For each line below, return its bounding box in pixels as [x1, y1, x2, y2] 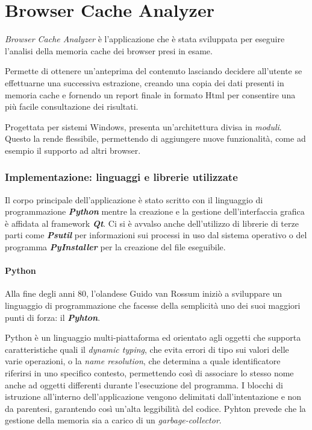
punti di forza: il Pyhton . [5, 311, 101, 323]
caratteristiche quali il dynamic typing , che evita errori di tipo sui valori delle [5, 343, 289, 355]
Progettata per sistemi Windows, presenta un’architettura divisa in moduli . [5, 120, 282, 133]
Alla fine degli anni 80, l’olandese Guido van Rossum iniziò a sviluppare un [5, 287, 282, 300]
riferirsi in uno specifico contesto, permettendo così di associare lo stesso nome [5, 367, 294, 379]
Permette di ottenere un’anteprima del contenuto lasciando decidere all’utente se [5, 65, 302, 77]
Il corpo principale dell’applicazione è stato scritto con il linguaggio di [5, 193, 263, 206]
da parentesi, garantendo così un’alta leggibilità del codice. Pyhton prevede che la [5, 402, 306, 414]
